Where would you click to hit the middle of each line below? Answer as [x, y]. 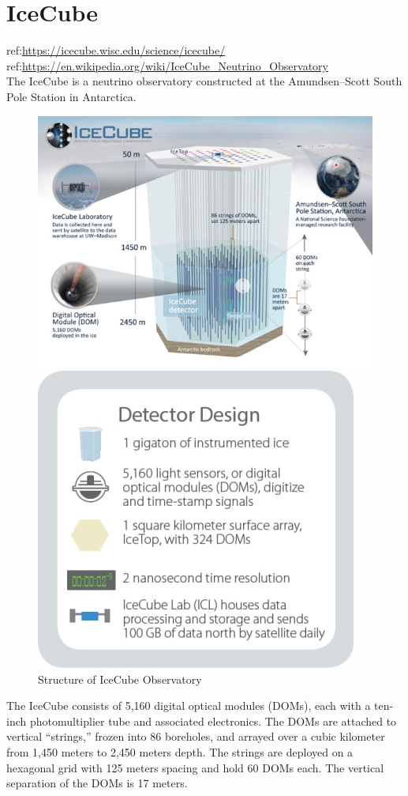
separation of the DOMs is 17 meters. [97, 783]
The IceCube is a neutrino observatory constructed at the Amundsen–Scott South [204, 81]
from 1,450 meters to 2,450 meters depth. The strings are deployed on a [180, 752]
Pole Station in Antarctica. [71, 96]
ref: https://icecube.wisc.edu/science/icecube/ [116, 50]
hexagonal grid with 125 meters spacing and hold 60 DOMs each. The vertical [195, 767]
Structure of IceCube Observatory [120, 679]
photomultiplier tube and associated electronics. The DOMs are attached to [213, 721]
